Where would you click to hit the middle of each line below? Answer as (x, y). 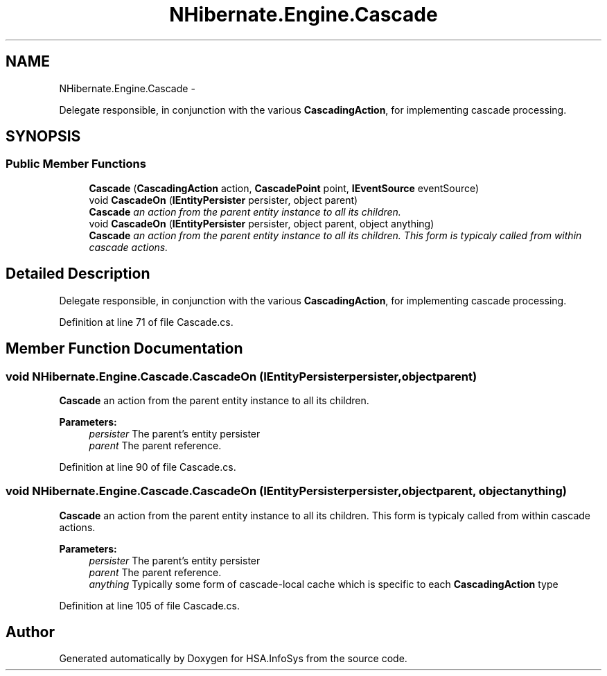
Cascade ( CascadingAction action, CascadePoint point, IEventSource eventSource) (284, 188)
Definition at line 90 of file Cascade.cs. (148, 467)
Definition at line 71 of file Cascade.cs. (146, 322)
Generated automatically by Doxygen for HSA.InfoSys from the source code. (233, 659)
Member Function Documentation (124, 349)
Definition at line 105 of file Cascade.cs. (150, 605)
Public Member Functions (76, 164)
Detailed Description (78, 274)
